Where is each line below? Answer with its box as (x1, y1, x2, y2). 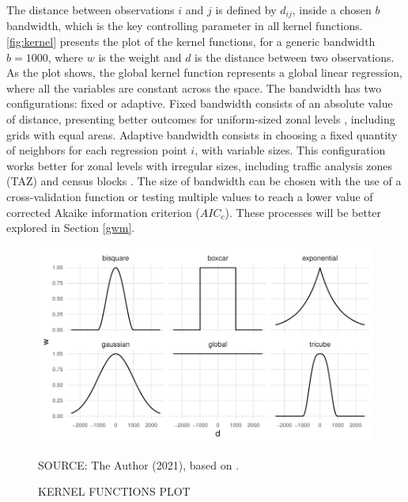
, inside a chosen (292, 2, 372, 17)
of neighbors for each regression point (6, 142, 187, 158)
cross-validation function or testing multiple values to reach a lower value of (6, 188, 373, 204)
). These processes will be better (225, 203, 382, 220)
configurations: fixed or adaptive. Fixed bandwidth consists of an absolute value (6, 95, 393, 112)
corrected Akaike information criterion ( (6, 203, 200, 220)
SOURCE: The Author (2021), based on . (38, 456, 240, 473)
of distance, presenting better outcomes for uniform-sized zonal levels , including (6, 111, 395, 127)
